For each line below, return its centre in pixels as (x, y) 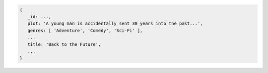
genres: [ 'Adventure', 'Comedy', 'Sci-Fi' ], (85, 30)
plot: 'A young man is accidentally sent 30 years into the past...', (115, 24)
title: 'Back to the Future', (64, 44)
